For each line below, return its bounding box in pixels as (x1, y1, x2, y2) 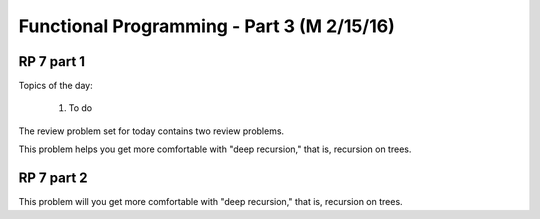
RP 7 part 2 (18, 170, 89, 187)
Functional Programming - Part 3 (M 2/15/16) (18, 15, 395, 37)
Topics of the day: (18, 80, 94, 92)
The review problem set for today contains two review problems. (18, 125, 285, 137)
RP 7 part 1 (18, 53, 85, 70)
